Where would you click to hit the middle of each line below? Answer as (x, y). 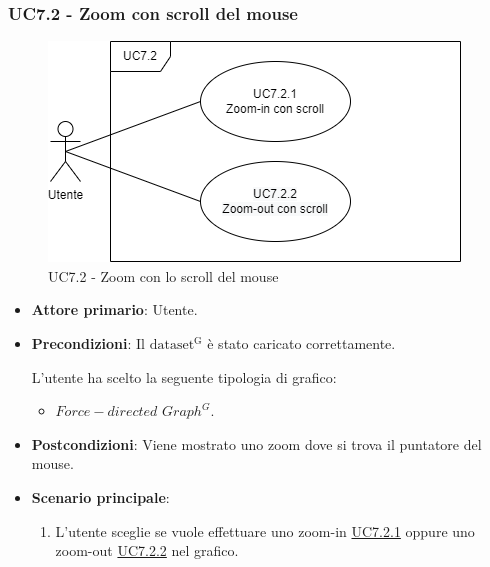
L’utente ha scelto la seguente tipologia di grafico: (184, 376)
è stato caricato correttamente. (301, 343)
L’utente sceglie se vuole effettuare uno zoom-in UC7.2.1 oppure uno (265, 530)
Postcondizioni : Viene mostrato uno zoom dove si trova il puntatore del (256, 443)
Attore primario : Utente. (114, 309)
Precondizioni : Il (88, 343)
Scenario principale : (100, 496)
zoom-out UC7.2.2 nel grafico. (147, 550)
